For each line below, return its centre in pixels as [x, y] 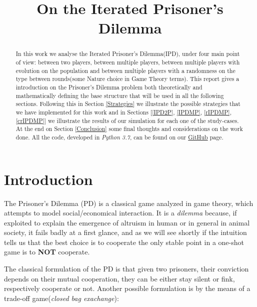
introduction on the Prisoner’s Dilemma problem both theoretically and [109, 87]
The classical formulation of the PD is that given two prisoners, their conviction [126, 269]
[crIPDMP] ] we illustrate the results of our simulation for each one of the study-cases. [127, 120]
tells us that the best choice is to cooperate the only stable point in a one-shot [124, 242]
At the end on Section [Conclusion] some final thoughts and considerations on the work [129, 129]
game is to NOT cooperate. [47, 252]
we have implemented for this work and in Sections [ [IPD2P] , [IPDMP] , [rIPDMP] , [123, 112]
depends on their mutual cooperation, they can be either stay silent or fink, [119, 278]
